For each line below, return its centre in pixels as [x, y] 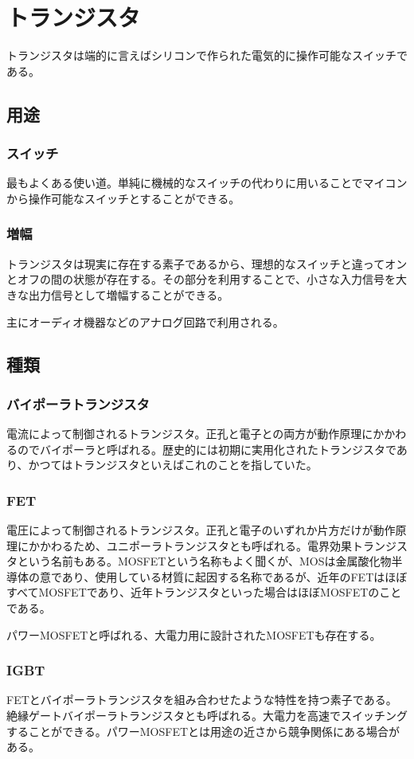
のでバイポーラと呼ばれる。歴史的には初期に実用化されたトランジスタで [207, 449]
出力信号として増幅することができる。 [129, 294]
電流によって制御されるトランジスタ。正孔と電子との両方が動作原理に [190, 434]
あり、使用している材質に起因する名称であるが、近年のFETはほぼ [234, 576]
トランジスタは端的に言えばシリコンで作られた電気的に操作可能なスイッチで [207, 55]
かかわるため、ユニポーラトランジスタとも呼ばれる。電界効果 [190, 545]
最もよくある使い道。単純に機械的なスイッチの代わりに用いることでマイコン [207, 183]
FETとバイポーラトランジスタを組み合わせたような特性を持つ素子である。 [202, 700]
